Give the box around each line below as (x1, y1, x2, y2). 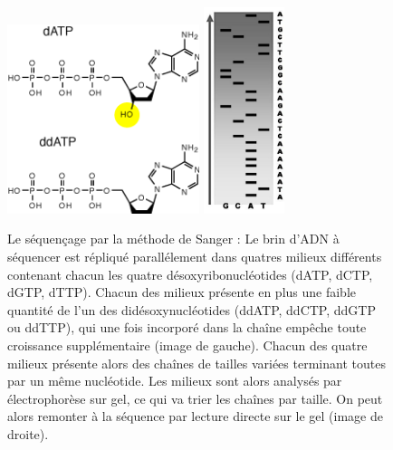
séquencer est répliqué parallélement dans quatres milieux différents (7, 247, 382, 265)
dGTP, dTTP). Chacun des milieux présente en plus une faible (7, 282, 356, 302)
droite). (7, 424, 49, 443)
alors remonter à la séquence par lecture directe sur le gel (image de (7, 407, 383, 426)
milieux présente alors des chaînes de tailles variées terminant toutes (7, 353, 386, 372)
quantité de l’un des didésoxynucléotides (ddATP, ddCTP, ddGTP (7, 300, 376, 319)
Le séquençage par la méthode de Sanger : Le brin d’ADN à (7, 229, 340, 248)
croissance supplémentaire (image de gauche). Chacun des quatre (7, 335, 368, 354)
